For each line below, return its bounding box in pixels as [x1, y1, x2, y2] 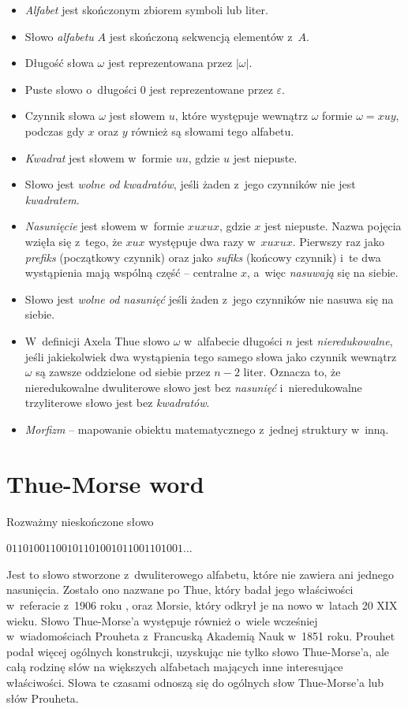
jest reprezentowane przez [149, 80, 273, 97]
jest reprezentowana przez [107, 54, 233, 71]
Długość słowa [24, 54, 94, 71]
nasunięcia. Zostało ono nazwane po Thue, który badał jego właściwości [6, 581, 354, 598]
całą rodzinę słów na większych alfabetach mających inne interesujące [6, 659, 343, 675]
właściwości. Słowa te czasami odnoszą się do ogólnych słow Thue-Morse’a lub [6, 674, 384, 690]
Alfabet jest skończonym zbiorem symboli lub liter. [24, 2, 268, 17]
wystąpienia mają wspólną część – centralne [24, 264, 238, 281]
